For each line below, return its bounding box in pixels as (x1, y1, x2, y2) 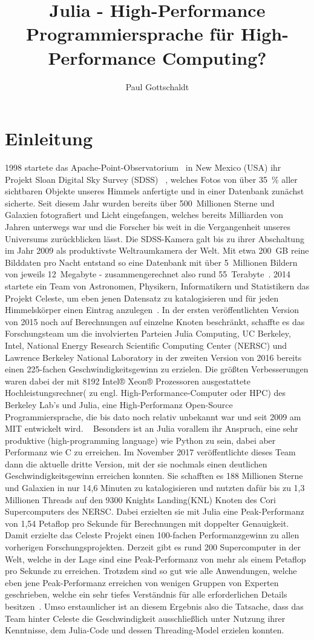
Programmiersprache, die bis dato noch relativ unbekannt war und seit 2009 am (5, 410, 301, 423)
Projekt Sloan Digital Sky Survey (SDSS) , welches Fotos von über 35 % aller (5, 173, 298, 185)
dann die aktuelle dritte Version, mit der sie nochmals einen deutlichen (5, 457, 267, 470)
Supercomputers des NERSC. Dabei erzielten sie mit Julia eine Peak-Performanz (5, 505, 304, 518)
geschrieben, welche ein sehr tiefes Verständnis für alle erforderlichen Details (5, 588, 287, 601)
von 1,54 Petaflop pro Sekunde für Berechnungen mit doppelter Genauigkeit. (5, 516, 289, 529)
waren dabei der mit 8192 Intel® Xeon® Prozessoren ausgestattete (5, 374, 250, 387)
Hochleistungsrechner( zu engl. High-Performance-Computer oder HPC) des (5, 386, 286, 399)
